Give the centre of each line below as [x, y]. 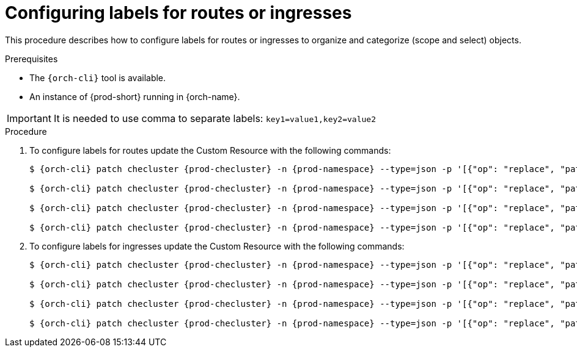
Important [29, 118]
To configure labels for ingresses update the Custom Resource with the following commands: [217, 246]
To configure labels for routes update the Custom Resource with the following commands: [210, 150]
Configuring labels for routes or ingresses [178, 13]
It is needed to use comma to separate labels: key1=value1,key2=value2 [215, 118]
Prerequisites [31, 59]
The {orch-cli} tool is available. [98, 77]
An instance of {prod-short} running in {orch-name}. [135, 96]
